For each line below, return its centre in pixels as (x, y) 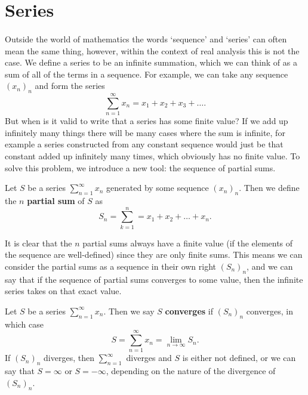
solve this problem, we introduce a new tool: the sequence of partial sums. (140, 167)
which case (24, 324)
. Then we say (129, 311)
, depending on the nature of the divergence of (191, 371)
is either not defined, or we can (239, 358)
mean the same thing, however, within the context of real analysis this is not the (152, 50)
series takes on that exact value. (63, 291)
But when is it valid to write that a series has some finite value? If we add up (147, 121)
